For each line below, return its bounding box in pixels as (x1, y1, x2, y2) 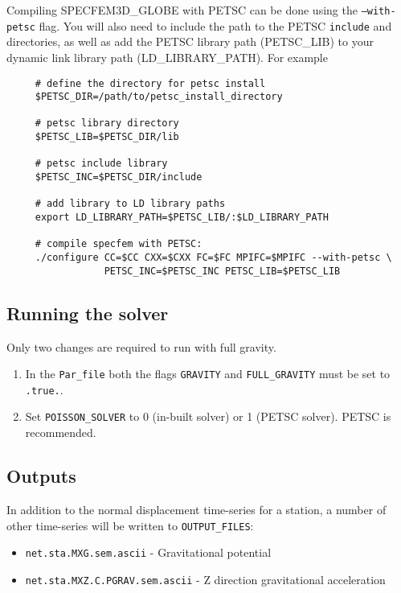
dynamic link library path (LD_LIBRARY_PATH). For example (6, 48, 328, 65)
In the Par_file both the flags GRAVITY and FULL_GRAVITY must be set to (25, 365, 391, 382)
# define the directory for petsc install (35, 77, 266, 89)
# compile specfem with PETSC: (35, 238, 203, 250)
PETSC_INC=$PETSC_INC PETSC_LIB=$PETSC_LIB (104, 265, 341, 277)
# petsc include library (35, 158, 168, 170)
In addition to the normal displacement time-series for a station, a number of (6, 500, 387, 517)
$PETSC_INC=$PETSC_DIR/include (35, 171, 203, 183)
